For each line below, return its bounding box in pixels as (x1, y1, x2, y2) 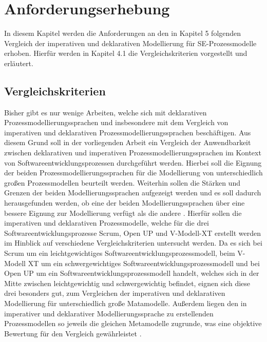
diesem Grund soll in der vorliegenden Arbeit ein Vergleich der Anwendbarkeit (4, 137, 251, 148)
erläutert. (4, 57, 33, 68)
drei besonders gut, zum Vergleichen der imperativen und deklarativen (4, 288, 225, 298)
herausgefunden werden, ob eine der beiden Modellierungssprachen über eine (4, 197, 245, 208)
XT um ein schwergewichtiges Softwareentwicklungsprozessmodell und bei (28, 257, 260, 268)
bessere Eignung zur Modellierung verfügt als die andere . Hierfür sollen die (4, 207, 242, 218)
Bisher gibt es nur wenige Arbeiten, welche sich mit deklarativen (4, 107, 207, 117)
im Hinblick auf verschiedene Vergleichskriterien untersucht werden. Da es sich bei (4, 237, 262, 248)
